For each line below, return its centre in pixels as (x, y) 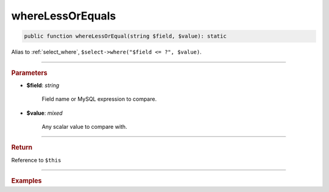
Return (22, 148)
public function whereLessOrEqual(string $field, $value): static (125, 36)
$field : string (43, 85)
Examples (27, 181)
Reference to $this (36, 160)
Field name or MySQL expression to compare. (99, 99)
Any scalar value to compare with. (84, 126)
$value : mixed (45, 113)
